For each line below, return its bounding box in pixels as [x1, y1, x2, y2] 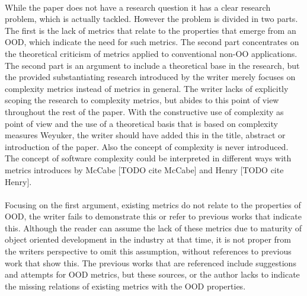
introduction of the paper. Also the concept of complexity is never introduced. [5, 140, 289, 152]
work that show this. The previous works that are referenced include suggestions [5, 256, 296, 269]
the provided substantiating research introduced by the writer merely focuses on [5, 71, 296, 83]
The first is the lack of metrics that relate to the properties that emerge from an [5, 24, 296, 36]
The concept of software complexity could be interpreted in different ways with [5, 152, 292, 164]
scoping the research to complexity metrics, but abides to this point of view [5, 94, 279, 106]
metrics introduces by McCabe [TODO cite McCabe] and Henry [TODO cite [5, 163, 284, 176]
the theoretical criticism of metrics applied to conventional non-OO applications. [5, 47, 298, 59]
